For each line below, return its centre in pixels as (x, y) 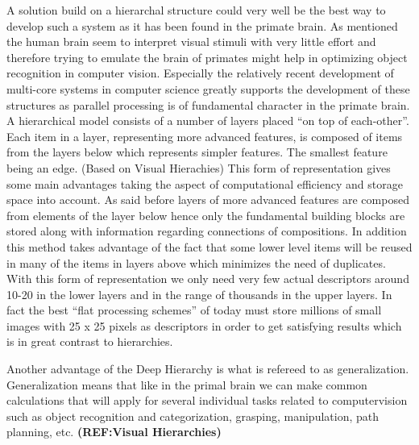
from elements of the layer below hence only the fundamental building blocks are (206, 215)
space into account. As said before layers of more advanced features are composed (208, 200)
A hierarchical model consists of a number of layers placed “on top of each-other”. (208, 121)
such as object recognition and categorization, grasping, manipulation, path (193, 416)
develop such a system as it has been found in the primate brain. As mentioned (202, 25)
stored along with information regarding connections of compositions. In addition (207, 231)
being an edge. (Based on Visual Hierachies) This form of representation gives (199, 167)
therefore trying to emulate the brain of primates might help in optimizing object (207, 57)
